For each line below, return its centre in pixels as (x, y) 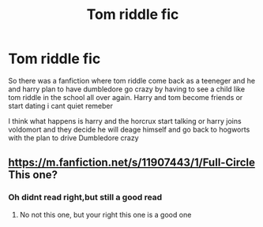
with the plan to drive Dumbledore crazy (74, 138)
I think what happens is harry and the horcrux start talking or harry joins (125, 121)
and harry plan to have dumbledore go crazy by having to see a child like (127, 89)
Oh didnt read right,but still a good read (85, 197)
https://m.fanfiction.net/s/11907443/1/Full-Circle (131, 163)
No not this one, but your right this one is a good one (105, 214)
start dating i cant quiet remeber (60, 106)
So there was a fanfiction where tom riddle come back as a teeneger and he (131, 80)
